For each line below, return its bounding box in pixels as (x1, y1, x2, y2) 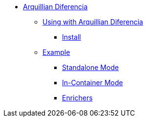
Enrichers (62, 94, 93, 102)
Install (62, 33, 81, 41)
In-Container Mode (62, 78, 123, 87)
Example (42, 48, 70, 56)
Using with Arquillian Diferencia (42, 18, 143, 26)
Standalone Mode (62, 63, 119, 72)
